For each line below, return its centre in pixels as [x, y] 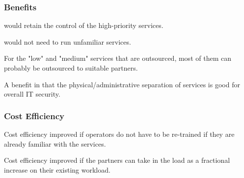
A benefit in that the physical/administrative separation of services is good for [122, 84]
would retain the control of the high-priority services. [84, 25]
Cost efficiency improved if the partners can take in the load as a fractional [117, 160]
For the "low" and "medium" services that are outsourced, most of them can [118, 58]
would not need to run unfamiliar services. [68, 41]
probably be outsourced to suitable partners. [71, 68]
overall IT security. [32, 94]
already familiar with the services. [55, 143]
